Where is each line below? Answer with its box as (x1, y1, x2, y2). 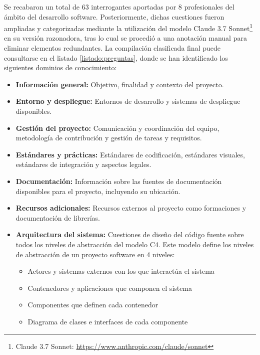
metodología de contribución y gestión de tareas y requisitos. (15, 132, 202, 143)
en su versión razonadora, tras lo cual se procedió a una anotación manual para (4, 33, 247, 43)
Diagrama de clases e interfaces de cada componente (27, 316, 188, 326)
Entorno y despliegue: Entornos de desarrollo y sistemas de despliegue (15, 96, 240, 106)
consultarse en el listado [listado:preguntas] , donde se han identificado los (4, 52, 228, 63)
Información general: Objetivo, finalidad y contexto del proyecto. (15, 79, 224, 89)
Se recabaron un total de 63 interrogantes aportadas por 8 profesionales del (4, 2, 234, 12)
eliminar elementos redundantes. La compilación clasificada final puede (4, 43, 220, 53)
